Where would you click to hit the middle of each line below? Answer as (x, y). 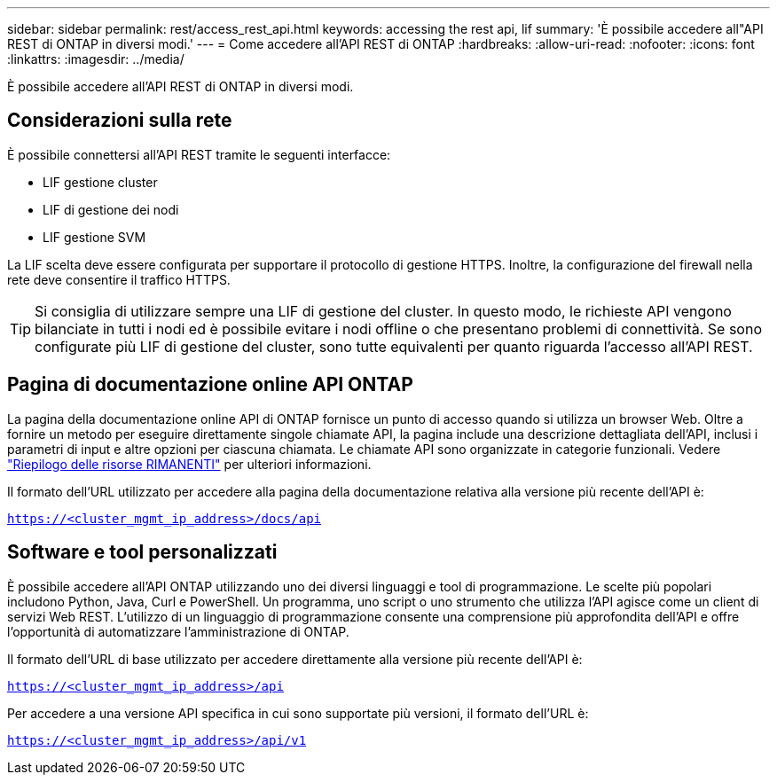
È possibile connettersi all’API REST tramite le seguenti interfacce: (199, 154)
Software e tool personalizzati (142, 552)
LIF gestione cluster (100, 182)
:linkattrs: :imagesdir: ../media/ (96, 59)
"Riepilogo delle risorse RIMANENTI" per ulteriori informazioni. (189, 464)
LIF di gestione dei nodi (111, 209)
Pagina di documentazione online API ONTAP (210, 385)
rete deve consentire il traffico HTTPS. (119, 279)
